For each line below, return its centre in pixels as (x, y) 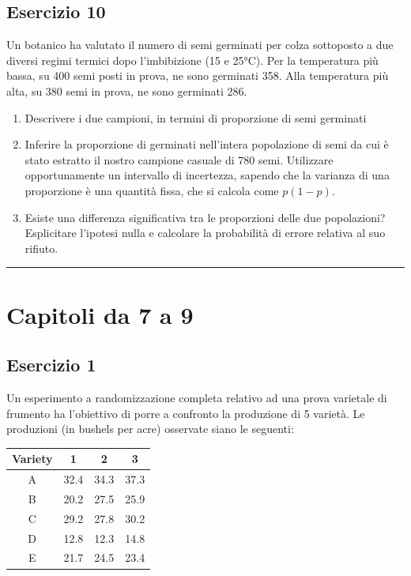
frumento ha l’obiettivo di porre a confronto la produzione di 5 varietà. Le (186, 413)
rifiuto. (41, 248)
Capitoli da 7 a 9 (100, 314)
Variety (32, 459)
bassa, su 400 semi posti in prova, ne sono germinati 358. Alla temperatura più (198, 75)
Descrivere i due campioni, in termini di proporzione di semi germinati (196, 117)
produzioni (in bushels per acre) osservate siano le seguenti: (150, 429)
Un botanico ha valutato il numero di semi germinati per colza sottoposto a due (200, 45)
